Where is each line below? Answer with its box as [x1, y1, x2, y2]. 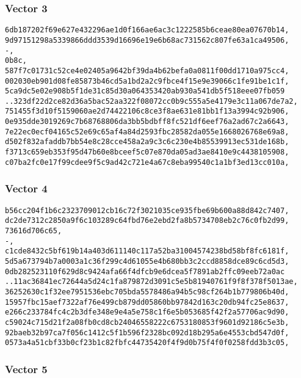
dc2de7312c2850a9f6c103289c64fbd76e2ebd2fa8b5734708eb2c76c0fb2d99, [5, 216, 289, 225]
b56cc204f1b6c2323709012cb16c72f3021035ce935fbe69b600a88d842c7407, [5, 206, 289, 215]
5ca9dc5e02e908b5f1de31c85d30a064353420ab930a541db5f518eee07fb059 [5, 87, 285, 96]
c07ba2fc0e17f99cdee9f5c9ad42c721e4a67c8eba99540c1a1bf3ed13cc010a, [5, 158, 289, 167]
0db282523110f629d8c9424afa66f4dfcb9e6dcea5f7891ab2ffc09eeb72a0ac [5, 267, 285, 276]
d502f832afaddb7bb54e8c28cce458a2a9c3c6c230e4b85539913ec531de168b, [5, 137, 289, 147]
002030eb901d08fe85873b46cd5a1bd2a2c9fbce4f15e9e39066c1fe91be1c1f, [5, 76, 289, 85]
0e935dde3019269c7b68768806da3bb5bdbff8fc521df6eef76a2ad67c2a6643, [5, 117, 289, 126]
